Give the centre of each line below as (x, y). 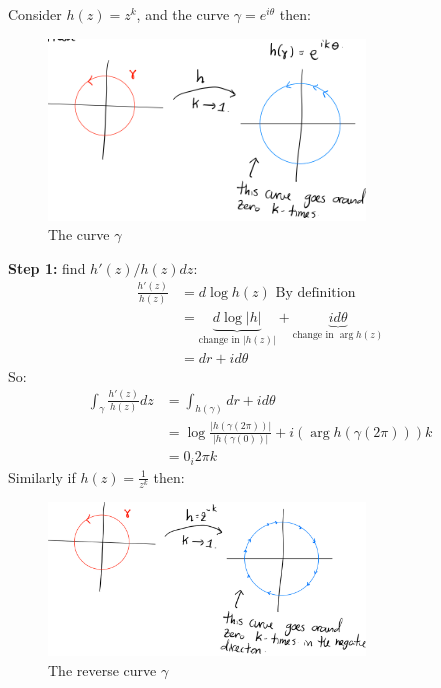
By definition (315, 292)
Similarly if (42, 476)
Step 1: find (47, 267)
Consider (35, 14)
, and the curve (183, 14)
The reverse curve (102, 669)
